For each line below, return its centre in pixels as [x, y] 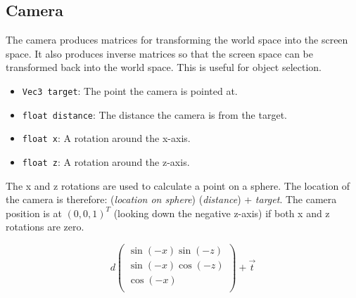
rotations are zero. [45, 227]
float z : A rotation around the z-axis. [106, 161]
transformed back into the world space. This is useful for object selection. [164, 67]
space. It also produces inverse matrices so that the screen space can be [160, 53]
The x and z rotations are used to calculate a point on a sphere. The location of [178, 185]
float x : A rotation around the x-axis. [106, 138]
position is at [34, 213]
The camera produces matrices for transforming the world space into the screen [177, 40]
